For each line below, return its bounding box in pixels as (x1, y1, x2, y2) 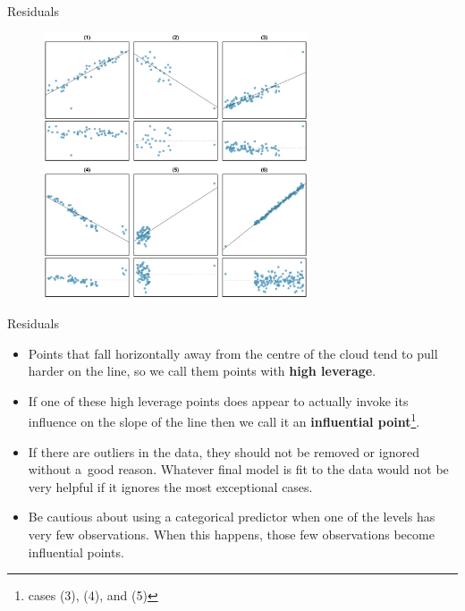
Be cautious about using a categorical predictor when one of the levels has (28, 507, 435, 526)
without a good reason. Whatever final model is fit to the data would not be (28, 460, 449, 479)
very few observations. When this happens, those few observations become (28, 524, 435, 543)
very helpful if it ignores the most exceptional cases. (28, 477, 313, 496)
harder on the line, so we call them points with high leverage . (28, 361, 376, 380)
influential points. (28, 542, 124, 561)
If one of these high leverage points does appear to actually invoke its (28, 391, 409, 410)
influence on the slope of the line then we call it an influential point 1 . (28, 410, 420, 431)
